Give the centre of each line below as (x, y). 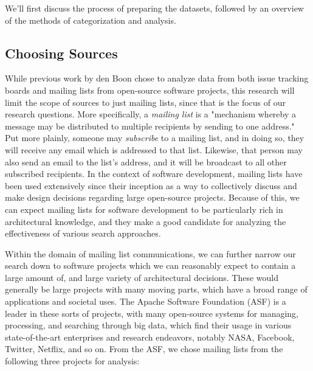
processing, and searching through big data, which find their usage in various (148, 325)
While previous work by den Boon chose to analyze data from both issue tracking (157, 78)
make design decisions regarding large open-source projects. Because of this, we (152, 197)
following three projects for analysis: (72, 361)
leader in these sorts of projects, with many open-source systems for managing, (152, 313)
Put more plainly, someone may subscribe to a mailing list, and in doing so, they (155, 138)
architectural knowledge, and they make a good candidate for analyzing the (146, 221)
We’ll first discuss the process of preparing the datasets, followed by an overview (154, 8)
